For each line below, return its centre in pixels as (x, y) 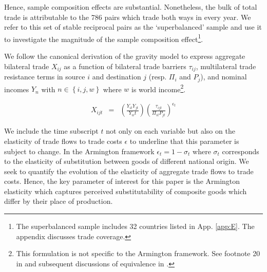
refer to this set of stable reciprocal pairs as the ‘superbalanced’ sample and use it (133, 27)
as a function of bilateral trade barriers (125, 66)
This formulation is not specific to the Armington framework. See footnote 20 (138, 253)
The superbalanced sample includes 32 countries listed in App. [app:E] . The (135, 226)
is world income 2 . (159, 88)
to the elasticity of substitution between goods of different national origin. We (127, 161)
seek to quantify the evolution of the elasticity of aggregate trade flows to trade (129, 171)
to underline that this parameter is (184, 141)
